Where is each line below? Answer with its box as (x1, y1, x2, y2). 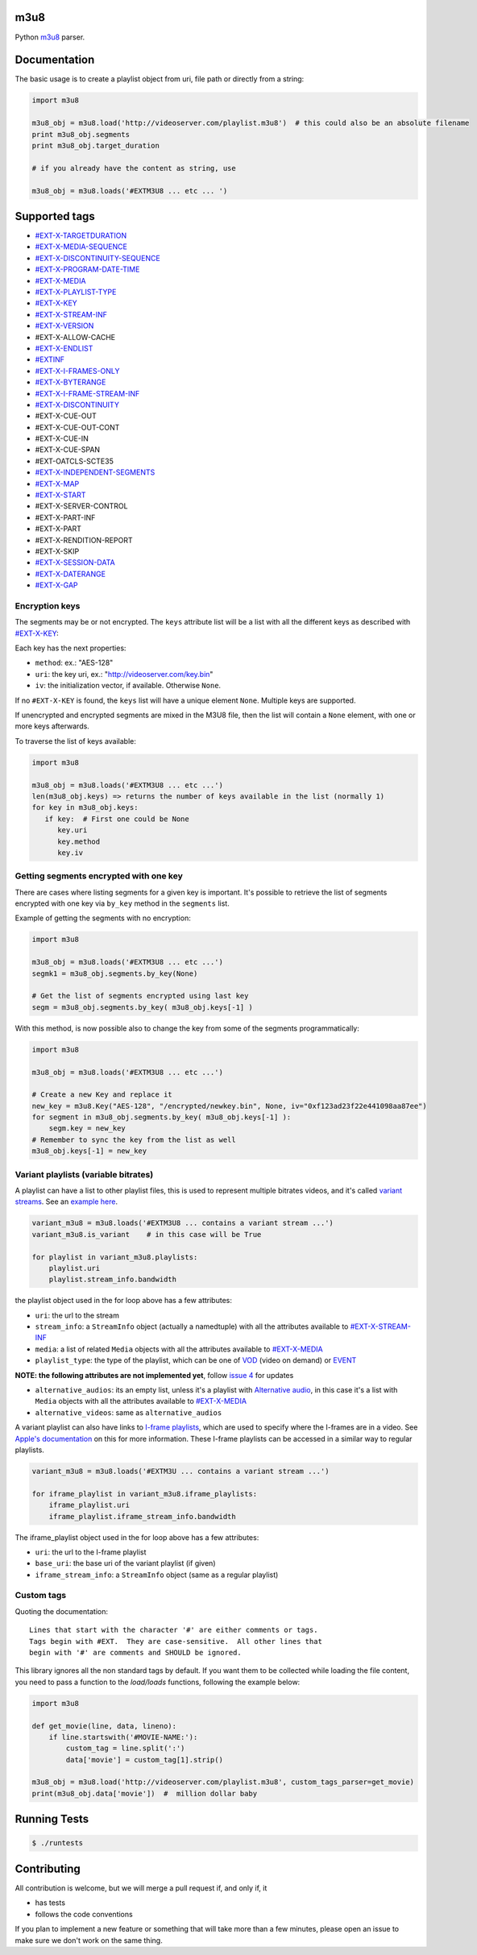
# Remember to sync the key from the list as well (31, 1135, 237, 1144)
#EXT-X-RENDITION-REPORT (35, 535, 133, 545)
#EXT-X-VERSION (35, 321, 94, 330)
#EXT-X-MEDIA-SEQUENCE (35, 242, 128, 251)
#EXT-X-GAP (35, 580, 78, 590)
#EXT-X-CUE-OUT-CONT (35, 422, 120, 432)
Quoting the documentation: (15, 1606, 109, 1616)
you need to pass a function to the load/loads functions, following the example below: (15, 1677, 301, 1687)
